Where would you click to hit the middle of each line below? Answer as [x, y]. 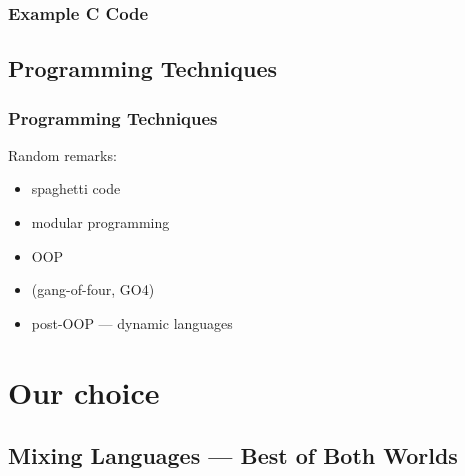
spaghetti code [76, 188]
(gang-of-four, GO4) [93, 289]
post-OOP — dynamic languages [132, 322]
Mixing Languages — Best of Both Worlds [233, 455]
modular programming [100, 222]
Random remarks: [62, 154]
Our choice [84, 391]
